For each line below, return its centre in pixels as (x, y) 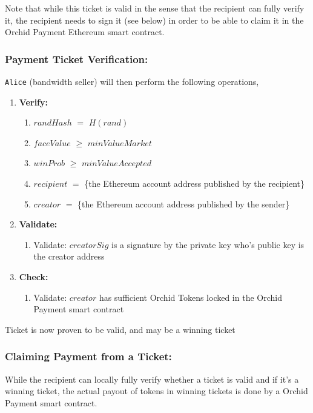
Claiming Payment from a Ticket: (88, 356)
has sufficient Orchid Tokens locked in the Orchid (190, 297)
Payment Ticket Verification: (77, 59)
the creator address (69, 256)
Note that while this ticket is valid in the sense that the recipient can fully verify (155, 8)
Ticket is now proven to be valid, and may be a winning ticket (120, 329)
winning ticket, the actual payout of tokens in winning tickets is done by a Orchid (156, 391)
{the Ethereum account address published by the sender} (184, 203)
